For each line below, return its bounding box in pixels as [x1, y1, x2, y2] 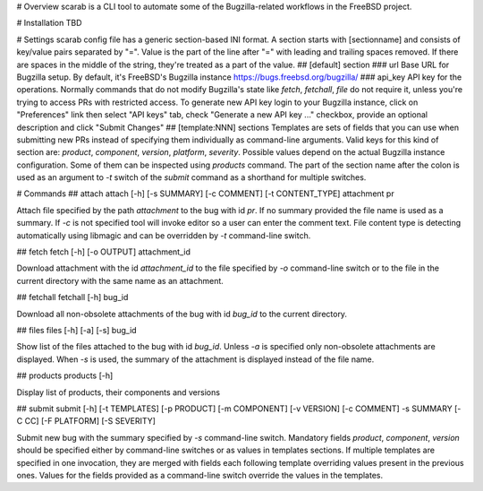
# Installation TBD [16, 18, 82, 29]
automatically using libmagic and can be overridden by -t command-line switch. [16, 229, 311, 241]
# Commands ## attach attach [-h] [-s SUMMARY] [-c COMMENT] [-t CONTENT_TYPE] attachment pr [16, 188, 394, 199]
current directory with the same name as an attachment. [16, 275, 224, 286]
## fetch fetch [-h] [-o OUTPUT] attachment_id [16, 246, 191, 257]
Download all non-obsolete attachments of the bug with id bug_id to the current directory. [16, 308, 348, 319]
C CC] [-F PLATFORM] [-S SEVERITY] [16, 416, 157, 426]
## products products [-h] [16, 370, 114, 381]
